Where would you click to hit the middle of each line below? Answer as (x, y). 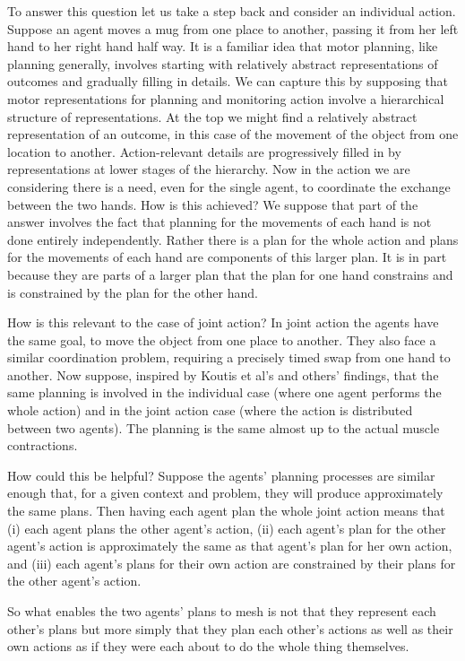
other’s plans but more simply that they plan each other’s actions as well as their (230, 628)
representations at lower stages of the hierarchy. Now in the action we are (209, 169)
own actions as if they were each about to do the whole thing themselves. (208, 646)
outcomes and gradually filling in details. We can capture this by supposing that (228, 81)
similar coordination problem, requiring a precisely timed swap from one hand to (229, 357)
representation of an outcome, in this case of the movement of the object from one (233, 134)
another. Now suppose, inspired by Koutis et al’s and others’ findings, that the (223, 374)
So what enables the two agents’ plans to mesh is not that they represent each (222, 611)
